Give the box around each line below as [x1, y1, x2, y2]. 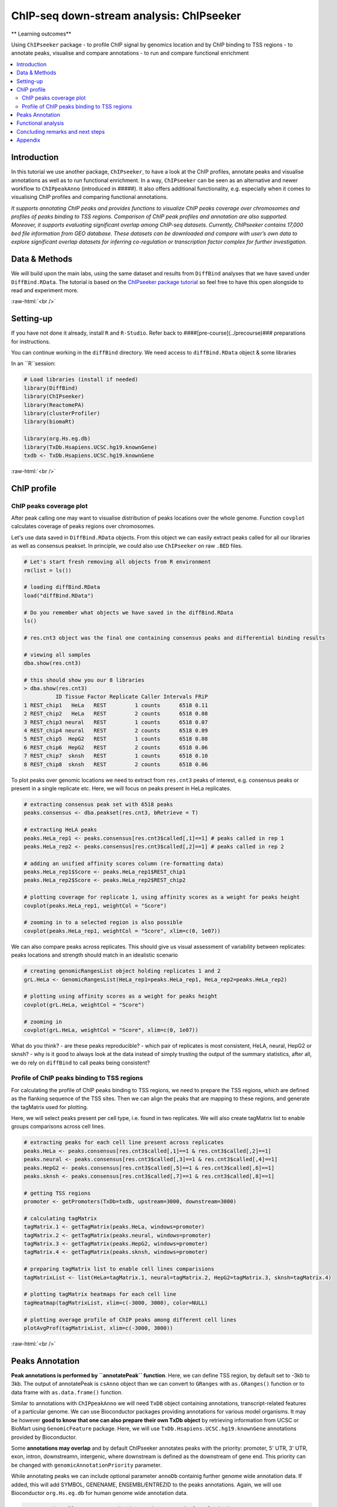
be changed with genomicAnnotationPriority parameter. [11, 1461, 162, 1468]
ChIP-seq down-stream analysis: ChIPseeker [11, 9, 241, 22]
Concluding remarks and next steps [16, 128, 105, 135]
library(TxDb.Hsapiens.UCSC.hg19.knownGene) [23, 444, 158, 450]
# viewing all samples [23, 651, 91, 658]
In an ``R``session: [11, 360, 56, 367]
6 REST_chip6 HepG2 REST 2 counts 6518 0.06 [23, 744, 208, 750]
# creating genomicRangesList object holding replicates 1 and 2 [23, 967, 221, 975]
